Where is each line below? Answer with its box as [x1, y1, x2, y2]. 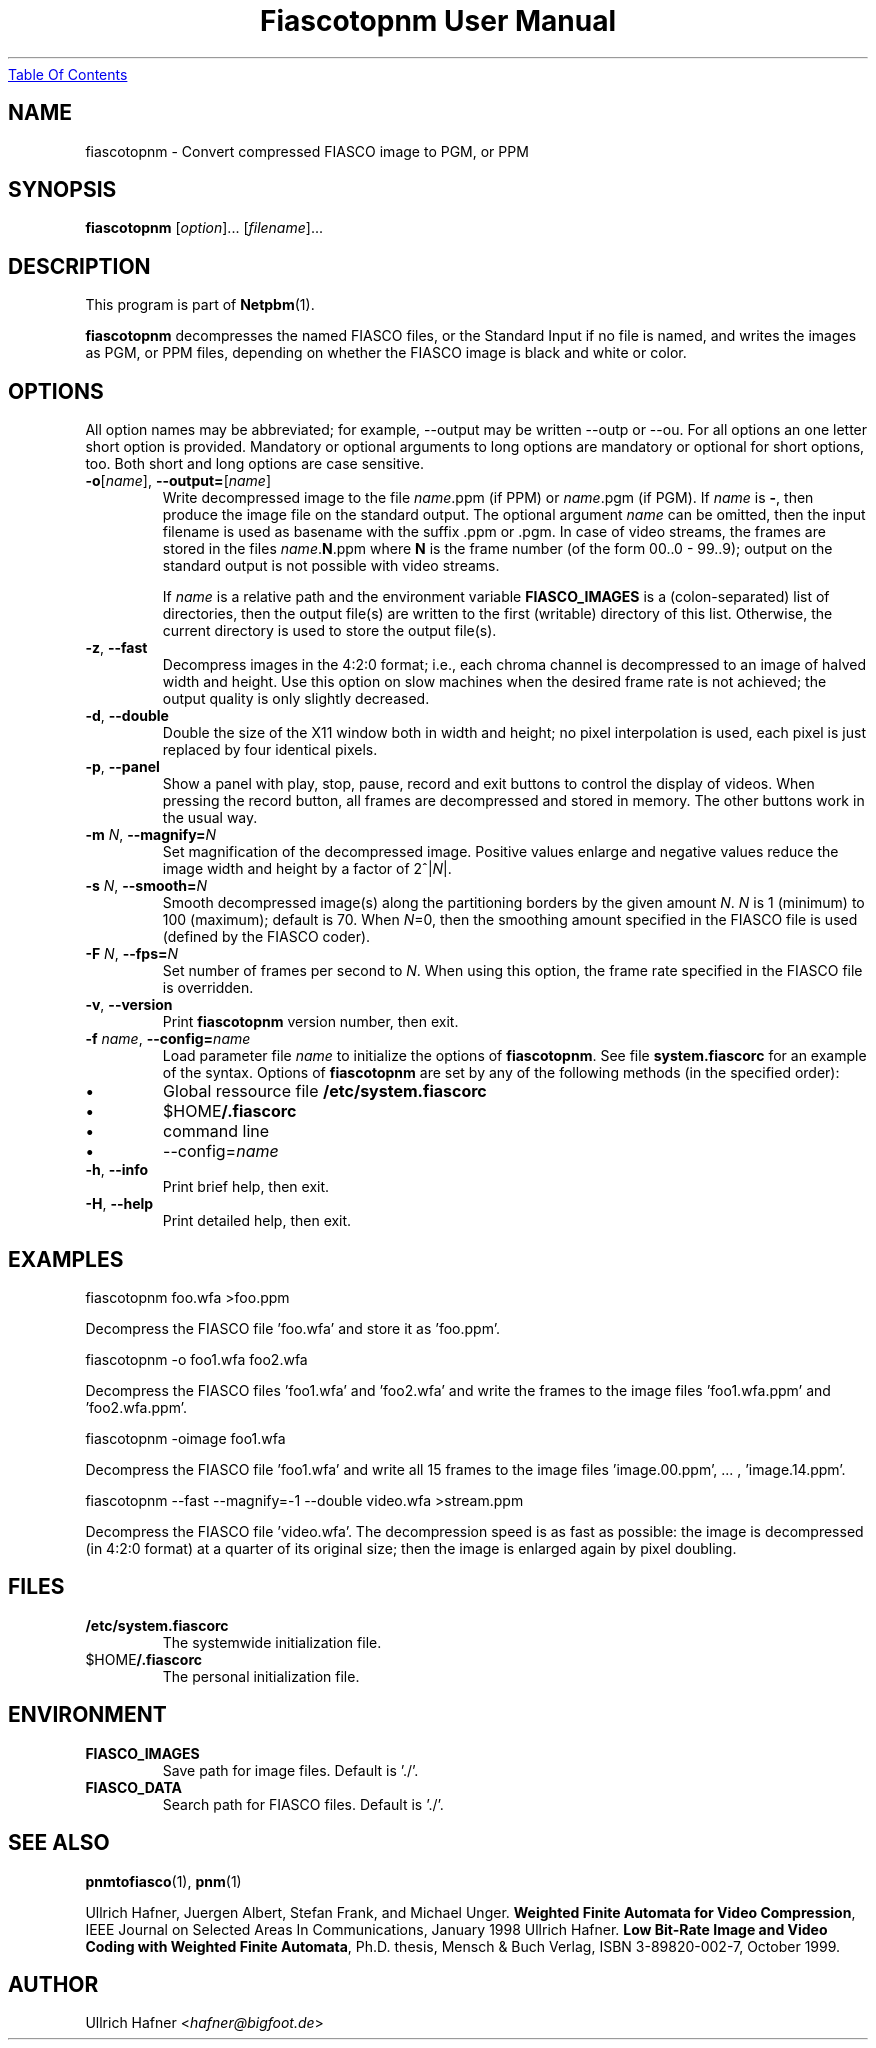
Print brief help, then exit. [162, 1178, 330, 1196]
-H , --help [85, 1195, 154, 1213]
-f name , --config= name [85, 1030, 251, 1048]
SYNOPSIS [8, 177, 117, 203]
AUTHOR [8, 1971, 99, 1997]
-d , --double [85, 707, 169, 725]
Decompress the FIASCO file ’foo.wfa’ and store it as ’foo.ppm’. [85, 1319, 500, 1337]
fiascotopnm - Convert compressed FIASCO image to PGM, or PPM [85, 142, 529, 160]
